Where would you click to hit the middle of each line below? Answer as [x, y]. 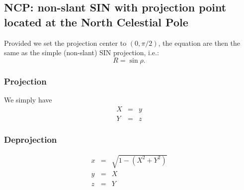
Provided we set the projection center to [65, 43]
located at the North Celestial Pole [96, 22]
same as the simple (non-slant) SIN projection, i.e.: [81, 52]
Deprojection [31, 139]
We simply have [28, 99]
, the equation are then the [199, 43]
